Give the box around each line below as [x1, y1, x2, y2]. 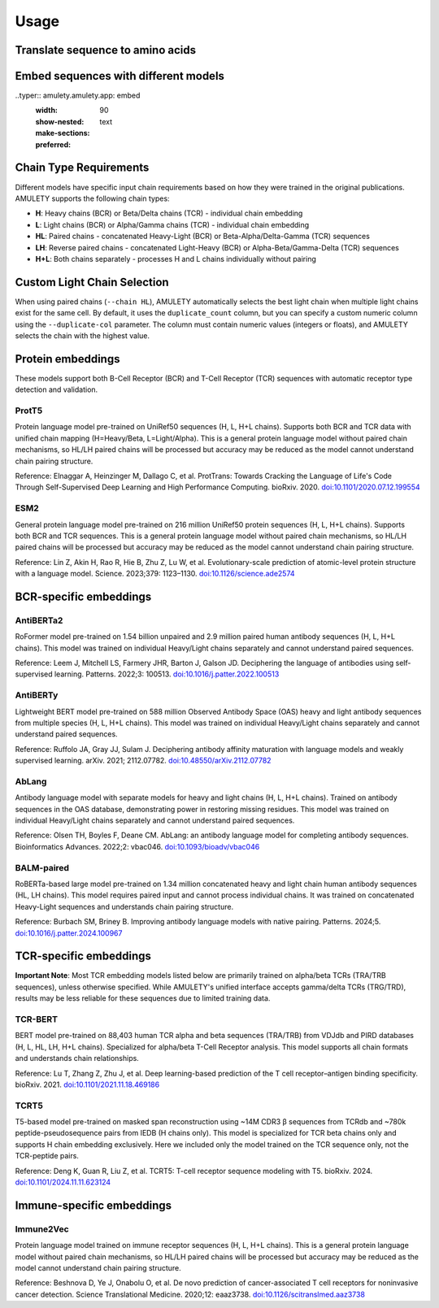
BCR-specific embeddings [15, 589, 152, 603]
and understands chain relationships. [15, 1054, 140, 1063]
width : [35, 106, 59, 115]
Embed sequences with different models [15, 69, 225, 83]
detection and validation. [15, 385, 98, 394]
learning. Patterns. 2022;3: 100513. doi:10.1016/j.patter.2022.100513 [54, 669, 280, 679]
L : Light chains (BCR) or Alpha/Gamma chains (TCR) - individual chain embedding [35, 219, 310, 229]
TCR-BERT [15, 1013, 59, 1024]
